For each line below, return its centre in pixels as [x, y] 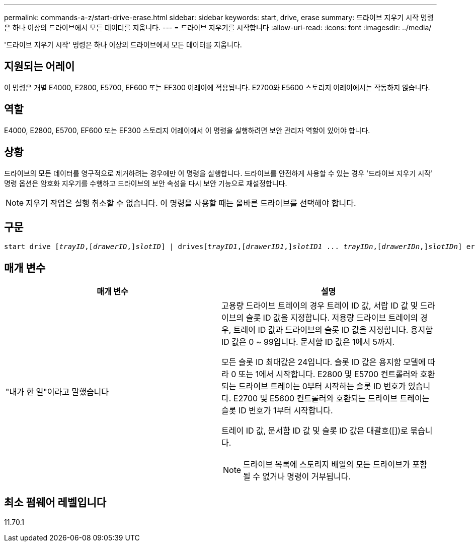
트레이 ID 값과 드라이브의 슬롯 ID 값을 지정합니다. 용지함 [333, 330]
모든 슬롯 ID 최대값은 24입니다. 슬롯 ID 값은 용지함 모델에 [324, 362]
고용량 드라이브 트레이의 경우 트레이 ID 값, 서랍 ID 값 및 [320, 306]
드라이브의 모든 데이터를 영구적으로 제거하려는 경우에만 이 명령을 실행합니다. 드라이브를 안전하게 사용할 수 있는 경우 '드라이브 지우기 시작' [219, 173]
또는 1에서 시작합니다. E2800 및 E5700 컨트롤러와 [328, 374]
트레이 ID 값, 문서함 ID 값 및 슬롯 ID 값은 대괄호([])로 [315, 431]
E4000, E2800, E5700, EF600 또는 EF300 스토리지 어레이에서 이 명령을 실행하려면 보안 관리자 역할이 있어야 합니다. [187, 130]
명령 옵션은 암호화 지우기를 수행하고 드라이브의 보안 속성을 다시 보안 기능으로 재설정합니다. [146, 183]
